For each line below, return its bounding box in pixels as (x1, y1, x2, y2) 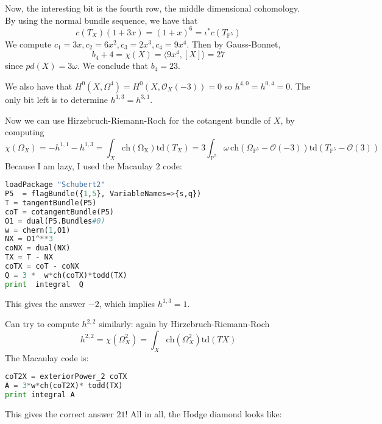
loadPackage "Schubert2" (5, 180, 105, 189)
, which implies (99, 297, 155, 309)
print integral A (5, 390, 75, 399)
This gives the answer (5, 297, 86, 309)
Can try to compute (5, 317, 79, 330)
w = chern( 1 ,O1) (5, 225, 71, 235)
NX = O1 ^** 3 (5, 235, 53, 244)
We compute (5, 37, 52, 50)
